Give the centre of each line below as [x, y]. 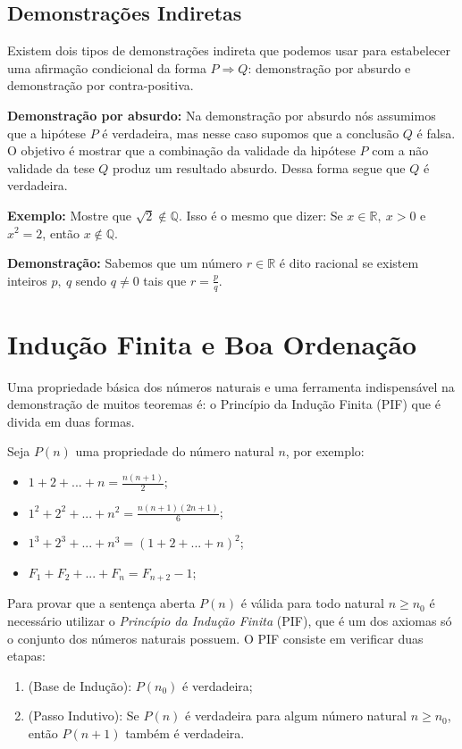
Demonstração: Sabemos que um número [125, 263]
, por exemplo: [325, 451]
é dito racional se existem [349, 263]
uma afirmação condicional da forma [107, 67]
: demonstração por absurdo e [329, 67]
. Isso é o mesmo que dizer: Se [260, 215]
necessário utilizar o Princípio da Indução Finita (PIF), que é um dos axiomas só [230, 620]
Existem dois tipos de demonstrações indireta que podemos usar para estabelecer [229, 50]
